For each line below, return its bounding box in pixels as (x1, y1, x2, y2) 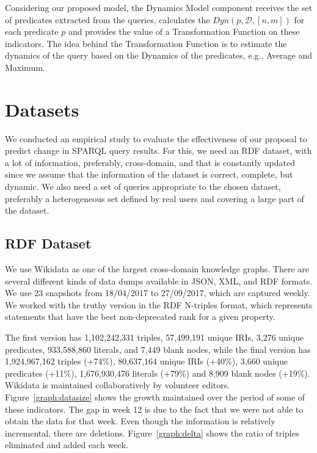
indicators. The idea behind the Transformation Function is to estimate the (5, 37, 287, 49)
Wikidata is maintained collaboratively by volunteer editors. (5, 379, 230, 391)
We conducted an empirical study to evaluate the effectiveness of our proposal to (5, 132, 307, 145)
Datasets (5, 96, 79, 121)
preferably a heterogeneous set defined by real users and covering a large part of (5, 192, 304, 205)
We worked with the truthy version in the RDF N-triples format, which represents (5, 298, 313, 311)
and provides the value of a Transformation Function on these (68, 25, 300, 38)
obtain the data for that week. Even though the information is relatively (5, 415, 275, 427)
